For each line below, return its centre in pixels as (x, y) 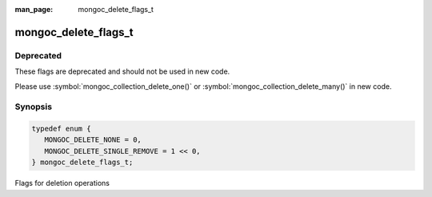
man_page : (34, 9)
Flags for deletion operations (62, 183)
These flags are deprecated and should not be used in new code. (122, 71)
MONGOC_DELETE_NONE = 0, (93, 140)
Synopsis (33, 107)
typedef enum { (61, 129)
